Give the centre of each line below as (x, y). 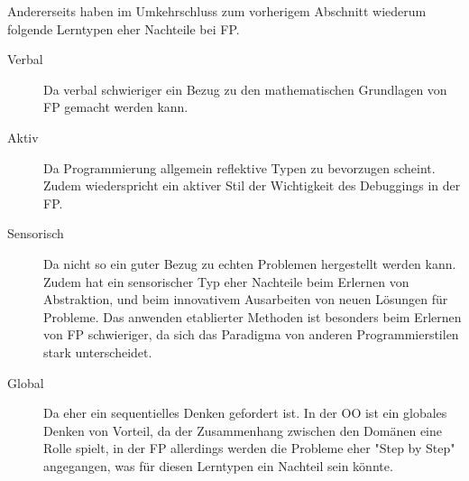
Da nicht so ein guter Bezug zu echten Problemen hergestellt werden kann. (250, 263)
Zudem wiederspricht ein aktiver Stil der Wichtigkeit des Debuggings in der (252, 185)
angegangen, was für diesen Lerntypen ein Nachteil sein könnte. (218, 465)
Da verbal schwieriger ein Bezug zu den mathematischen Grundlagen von (245, 89)
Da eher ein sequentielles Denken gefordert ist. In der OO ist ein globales (245, 413)
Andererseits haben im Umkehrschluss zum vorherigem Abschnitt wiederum (217, 11)
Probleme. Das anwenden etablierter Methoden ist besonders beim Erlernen (253, 316)
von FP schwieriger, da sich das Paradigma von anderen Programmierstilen (251, 334)
